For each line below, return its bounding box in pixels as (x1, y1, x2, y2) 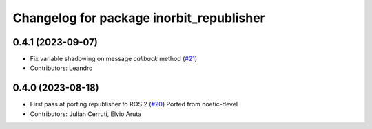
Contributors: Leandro (30, 64, 93, 72)
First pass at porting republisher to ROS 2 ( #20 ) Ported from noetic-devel (30, 100, 238, 108)
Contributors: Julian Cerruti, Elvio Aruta (30, 110, 142, 118)
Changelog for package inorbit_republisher (12, 10, 265, 25)
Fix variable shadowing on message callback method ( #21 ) (30, 55, 198, 63)
